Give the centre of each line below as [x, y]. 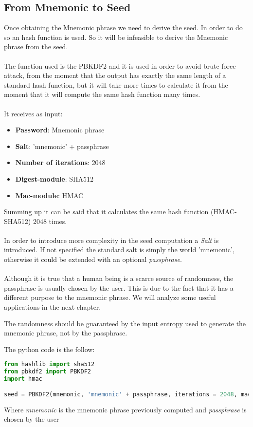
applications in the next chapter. [53, 307]
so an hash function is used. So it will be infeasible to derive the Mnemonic [116, 37]
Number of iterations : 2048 [60, 162]
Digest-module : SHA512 [54, 178]
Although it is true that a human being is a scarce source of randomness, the [119, 278]
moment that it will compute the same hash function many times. [102, 94]
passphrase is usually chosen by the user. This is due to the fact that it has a [119, 288]
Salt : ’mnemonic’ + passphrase [62, 146]
